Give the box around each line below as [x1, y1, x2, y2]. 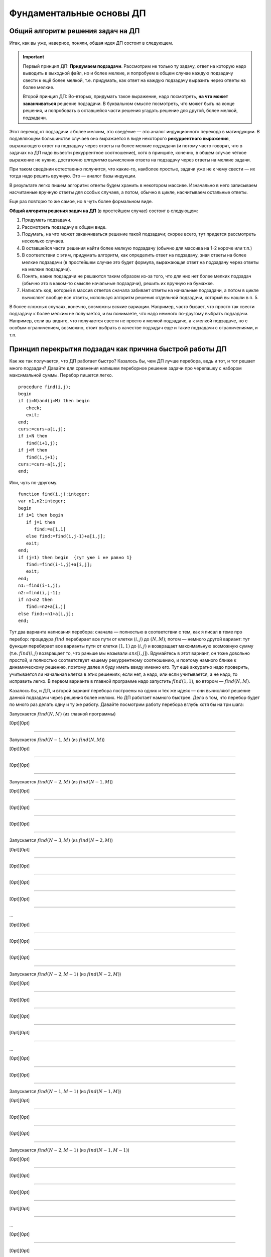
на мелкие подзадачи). [22, 266, 71, 272]
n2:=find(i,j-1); [18, 590, 61, 595]
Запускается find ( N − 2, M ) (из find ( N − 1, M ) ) [9, 778, 113, 784]
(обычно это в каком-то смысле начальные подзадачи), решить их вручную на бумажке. [22, 280, 214, 286]
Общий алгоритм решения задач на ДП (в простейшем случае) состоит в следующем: [9, 208, 198, 214]
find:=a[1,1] [34, 526, 66, 532]
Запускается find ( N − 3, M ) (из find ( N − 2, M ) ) [9, 837, 113, 843]
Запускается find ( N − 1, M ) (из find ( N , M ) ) [9, 737, 105, 743]
